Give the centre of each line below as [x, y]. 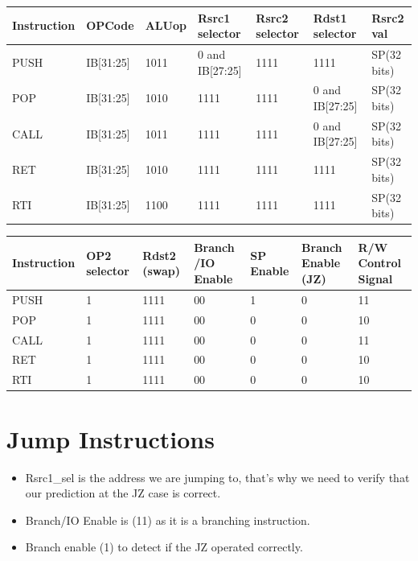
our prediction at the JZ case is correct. [123, 493]
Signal [375, 279]
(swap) [162, 271]
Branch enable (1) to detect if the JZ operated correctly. [164, 547]
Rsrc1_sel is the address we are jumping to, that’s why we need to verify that [217, 477]
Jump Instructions [111, 438]
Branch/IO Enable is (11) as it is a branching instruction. [168, 520]
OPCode [110, 25]
